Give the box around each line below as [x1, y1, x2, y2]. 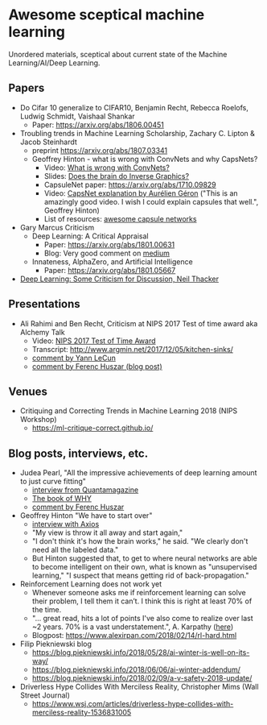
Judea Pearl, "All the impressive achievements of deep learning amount [19, 468, 257, 478]
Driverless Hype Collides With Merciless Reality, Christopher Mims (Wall [19, 682, 259, 692]
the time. [31, 605, 62, 615]
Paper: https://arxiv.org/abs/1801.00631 [43, 239, 175, 249]
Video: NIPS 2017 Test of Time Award [31, 336, 156, 346]
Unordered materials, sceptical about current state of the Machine [8, 49, 228, 59]
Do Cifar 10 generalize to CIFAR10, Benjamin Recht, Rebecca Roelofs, [19, 102, 249, 112]
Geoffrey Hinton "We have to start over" [19, 511, 153, 520]
